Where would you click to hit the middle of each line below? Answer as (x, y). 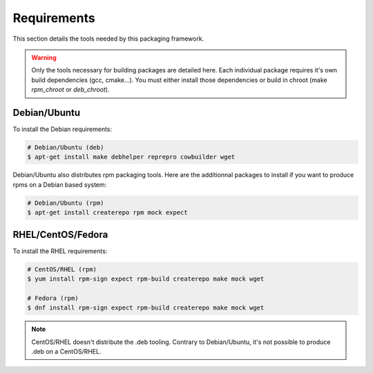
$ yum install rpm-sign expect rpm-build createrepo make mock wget (146, 279)
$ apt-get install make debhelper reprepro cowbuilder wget (131, 157)
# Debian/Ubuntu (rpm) (66, 203)
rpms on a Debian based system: (60, 184)
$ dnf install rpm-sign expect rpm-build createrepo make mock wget (146, 308)
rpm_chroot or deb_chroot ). (70, 90)
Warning (44, 57)
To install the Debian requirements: (63, 129)
